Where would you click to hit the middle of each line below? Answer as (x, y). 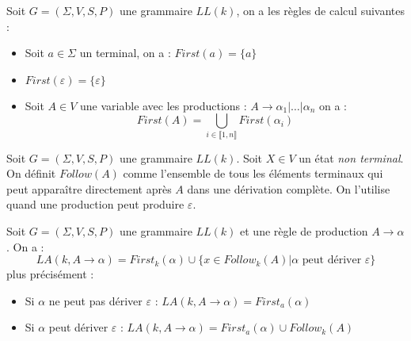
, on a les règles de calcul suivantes (321, 10)
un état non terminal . (351, 157)
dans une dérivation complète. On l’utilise (289, 188)
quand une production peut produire (95, 204)
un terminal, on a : (125, 53)
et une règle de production (304, 231)
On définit (31, 173)
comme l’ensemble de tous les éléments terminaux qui (253, 173)
